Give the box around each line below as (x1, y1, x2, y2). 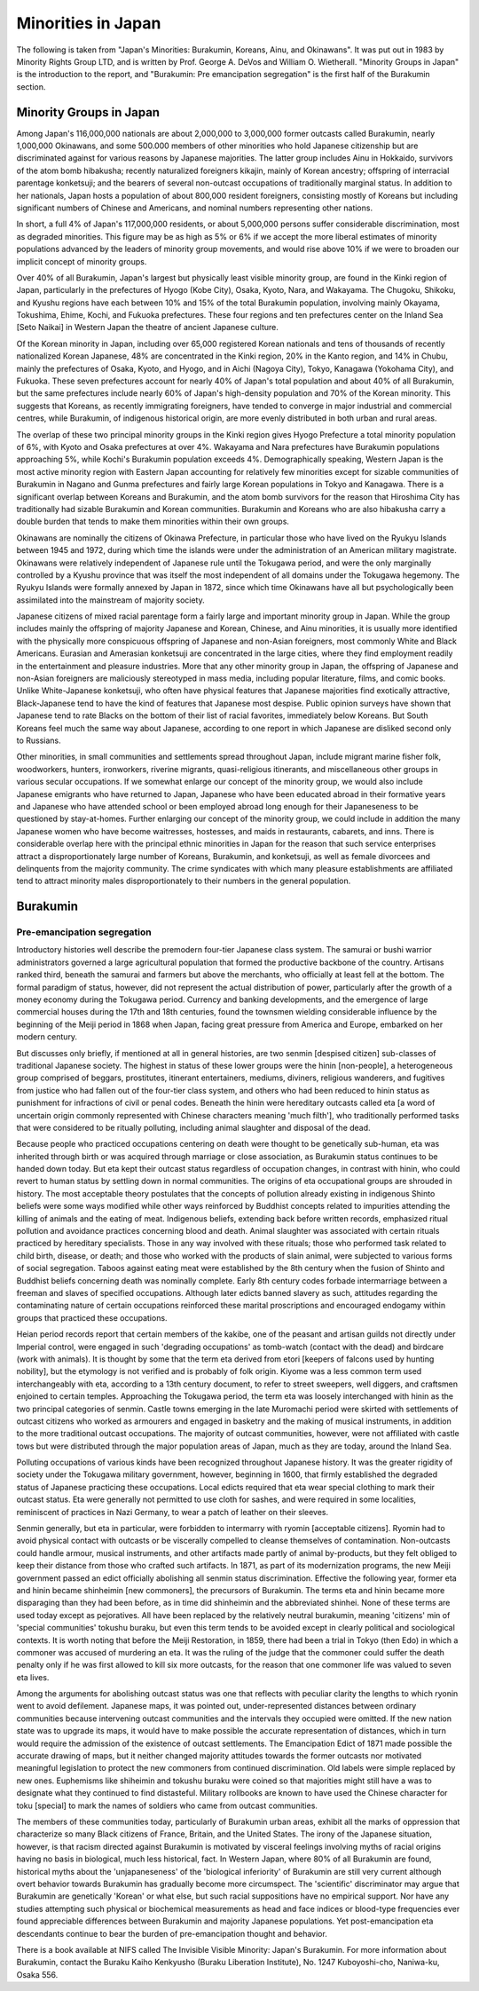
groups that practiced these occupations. (16, 1312, 168, 1323)
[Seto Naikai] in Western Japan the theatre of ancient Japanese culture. (16, 322, 279, 333)
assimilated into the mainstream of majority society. (16, 595, 205, 605)
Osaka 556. (16, 1969, 59, 1979)
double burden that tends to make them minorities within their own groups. (16, 516, 290, 527)
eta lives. (16, 1671, 50, 1682)
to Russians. (16, 735, 61, 746)
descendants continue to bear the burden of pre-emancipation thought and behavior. (16, 1928, 327, 1939)
